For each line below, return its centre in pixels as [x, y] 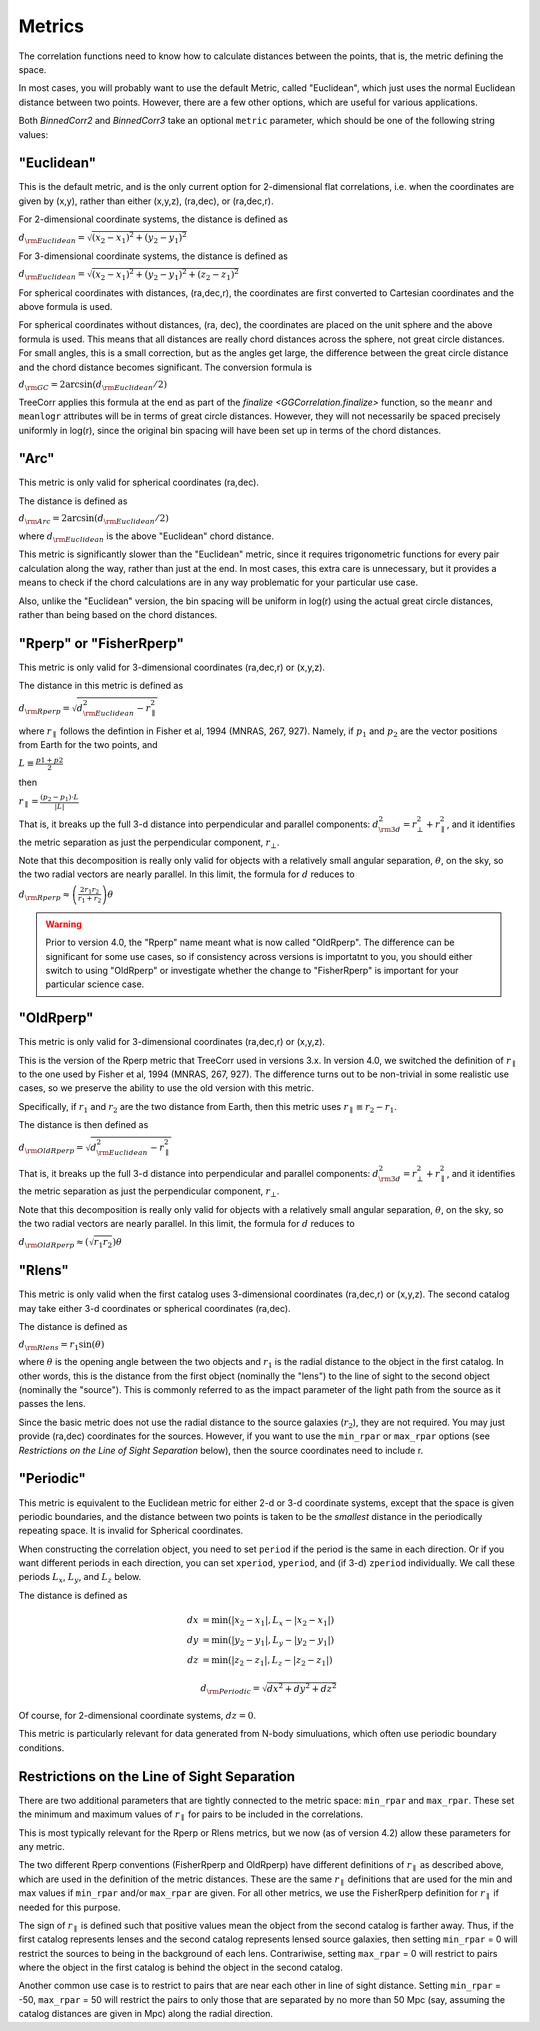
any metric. [41, 1846]
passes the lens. [52, 1404]
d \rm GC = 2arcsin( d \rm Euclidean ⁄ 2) [93, 385]
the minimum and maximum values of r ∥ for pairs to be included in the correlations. [191, 1815]
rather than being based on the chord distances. [118, 614]
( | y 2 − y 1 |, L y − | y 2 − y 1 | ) [281, 1641]
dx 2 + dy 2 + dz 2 [301, 1687]
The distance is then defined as [83, 1125]
